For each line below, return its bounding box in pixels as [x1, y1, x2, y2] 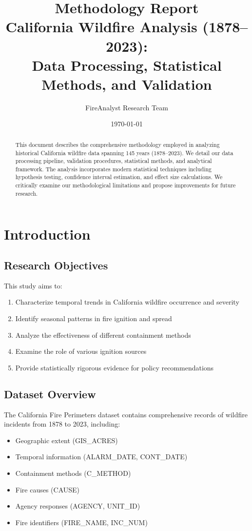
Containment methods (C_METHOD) [15, 468, 131, 478]
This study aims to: [4, 280, 62, 290]
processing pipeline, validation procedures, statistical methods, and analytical [15, 157, 212, 165]
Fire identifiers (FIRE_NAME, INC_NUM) [15, 517, 148, 527]
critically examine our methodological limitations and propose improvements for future [15, 181, 236, 189]
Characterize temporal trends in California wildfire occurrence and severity [15, 297, 239, 307]
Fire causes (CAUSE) [15, 484, 80, 494]
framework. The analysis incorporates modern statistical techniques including [15, 164, 212, 173]
